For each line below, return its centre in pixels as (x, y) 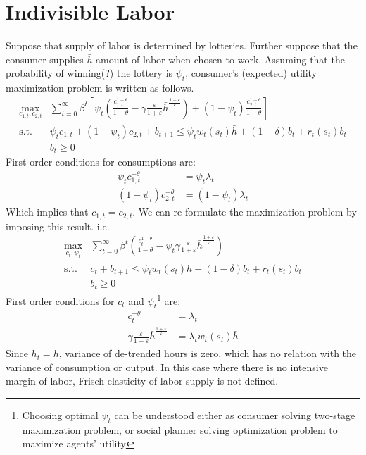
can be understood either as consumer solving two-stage (235, 415)
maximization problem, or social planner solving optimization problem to (180, 429)
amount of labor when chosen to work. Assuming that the (220, 59)
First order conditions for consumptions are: (101, 162)
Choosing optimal (60, 415)
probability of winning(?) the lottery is (89, 73)
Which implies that (47, 212)
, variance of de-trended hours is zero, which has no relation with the (208, 353)
